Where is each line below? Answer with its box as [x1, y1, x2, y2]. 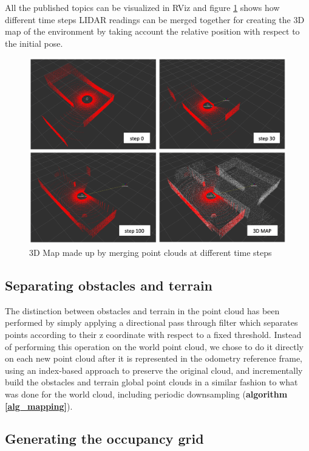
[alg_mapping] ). [5, 399, 73, 412]
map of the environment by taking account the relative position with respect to [5, 25, 300, 38]
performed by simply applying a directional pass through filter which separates [5, 316, 298, 329]
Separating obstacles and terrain [5, 275, 213, 294]
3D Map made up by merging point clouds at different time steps [29, 246, 272, 258]
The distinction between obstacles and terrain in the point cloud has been [5, 304, 280, 317]
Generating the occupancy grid [5, 429, 204, 448]
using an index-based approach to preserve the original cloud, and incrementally [5, 363, 303, 376]
